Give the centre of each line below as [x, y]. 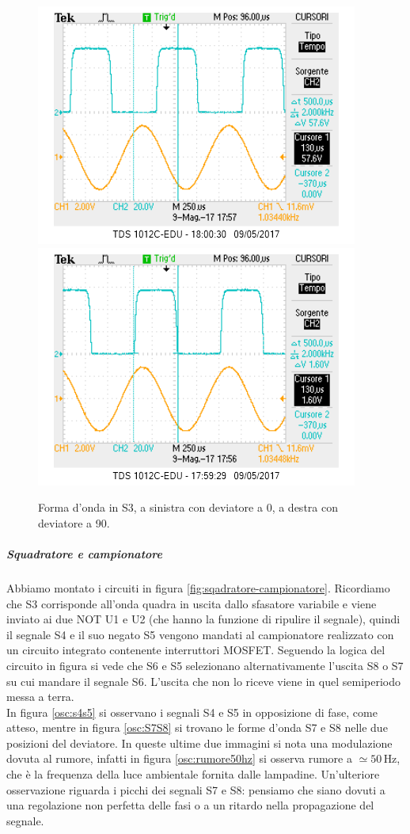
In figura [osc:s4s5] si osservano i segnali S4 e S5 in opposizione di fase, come [192, 712]
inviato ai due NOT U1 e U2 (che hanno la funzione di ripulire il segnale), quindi [203, 619]
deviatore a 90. [74, 522]
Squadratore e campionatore [84, 553]
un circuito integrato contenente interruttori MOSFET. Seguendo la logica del [196, 650]
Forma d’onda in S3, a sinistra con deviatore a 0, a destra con [188, 507]
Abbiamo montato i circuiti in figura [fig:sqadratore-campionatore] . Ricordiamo [198, 587]
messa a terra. [40, 697]
